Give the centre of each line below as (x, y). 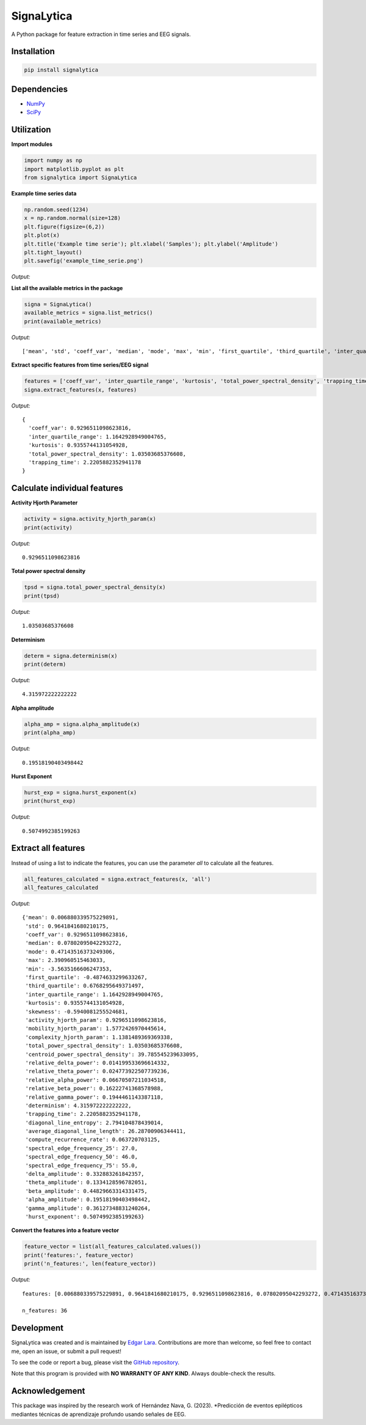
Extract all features (48, 848)
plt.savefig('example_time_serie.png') (84, 261)
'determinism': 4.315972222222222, (78, 1105)
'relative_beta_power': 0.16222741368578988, (95, 1088)
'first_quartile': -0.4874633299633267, (86, 978)
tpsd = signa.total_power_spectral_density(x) (95, 587)
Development (38, 1328)
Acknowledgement (48, 1391)
